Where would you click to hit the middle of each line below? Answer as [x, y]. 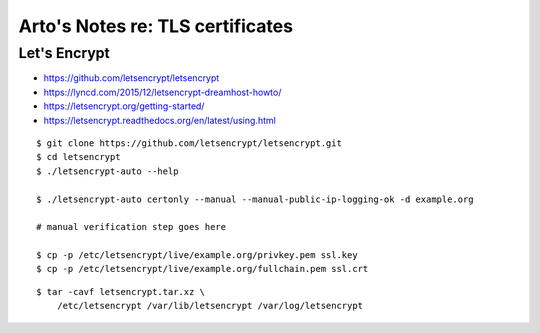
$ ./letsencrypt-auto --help [107, 171]
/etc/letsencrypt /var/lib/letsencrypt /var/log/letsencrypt [210, 306]
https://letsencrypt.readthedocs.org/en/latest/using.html [160, 120]
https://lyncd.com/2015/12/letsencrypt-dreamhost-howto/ [162, 92]
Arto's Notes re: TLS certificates [156, 26]
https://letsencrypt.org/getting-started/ [124, 106]
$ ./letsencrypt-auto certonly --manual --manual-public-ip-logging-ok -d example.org [255, 199]
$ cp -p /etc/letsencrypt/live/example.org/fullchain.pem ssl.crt [202, 269]
